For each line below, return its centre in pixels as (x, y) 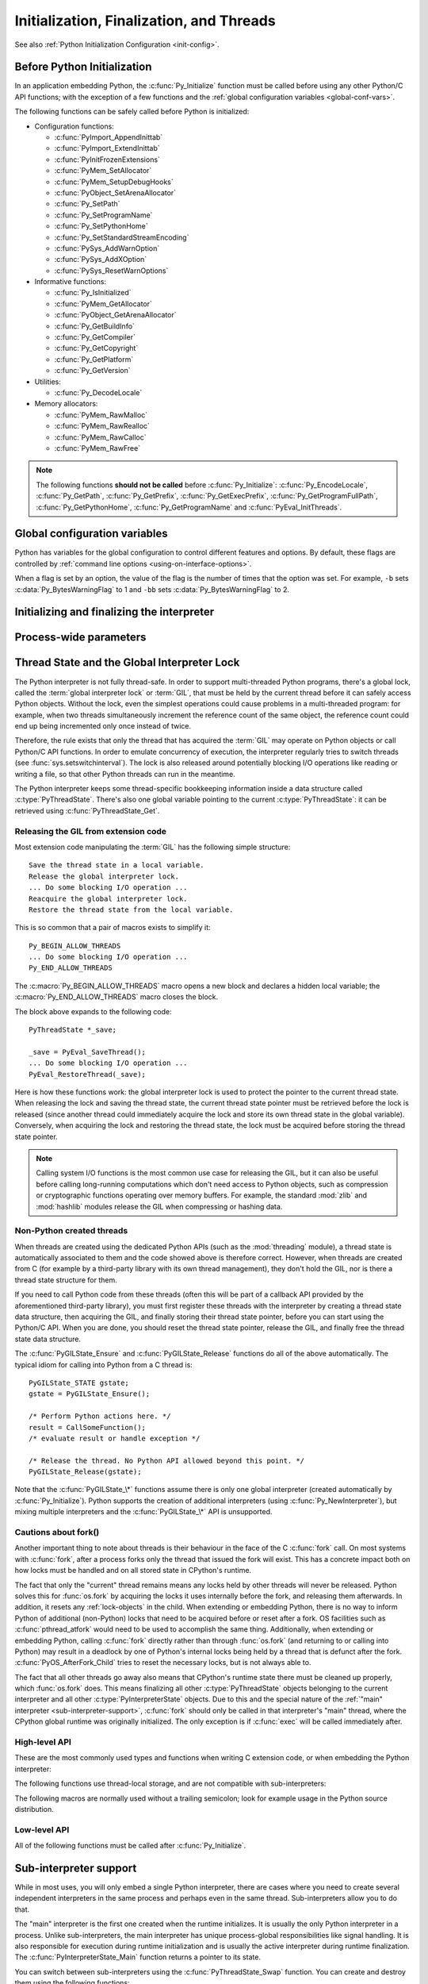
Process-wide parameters (80, 638)
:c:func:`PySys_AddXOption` (101, 260)
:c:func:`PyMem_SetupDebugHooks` (114, 182)
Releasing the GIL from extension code (90, 831)
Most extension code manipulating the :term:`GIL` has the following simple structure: (153, 847)
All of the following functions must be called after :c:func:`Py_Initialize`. (130, 1846)
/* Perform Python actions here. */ (100, 1416)
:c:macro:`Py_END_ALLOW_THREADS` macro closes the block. (117, 997)
